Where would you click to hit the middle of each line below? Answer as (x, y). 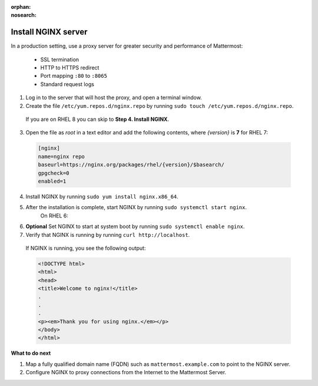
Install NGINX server (49, 32)
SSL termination (60, 60)
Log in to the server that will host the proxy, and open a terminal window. (114, 98)
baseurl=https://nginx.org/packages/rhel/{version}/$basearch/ (131, 165)
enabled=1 (52, 181)
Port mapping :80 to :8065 (74, 76)
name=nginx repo (62, 156)
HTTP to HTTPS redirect (70, 68)
